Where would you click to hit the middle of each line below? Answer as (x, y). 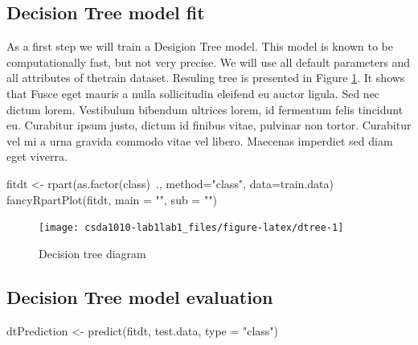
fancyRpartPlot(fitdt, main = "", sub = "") (112, 199)
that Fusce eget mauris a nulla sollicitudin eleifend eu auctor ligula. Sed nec (193, 93)
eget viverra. (37, 156)
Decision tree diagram (92, 253)
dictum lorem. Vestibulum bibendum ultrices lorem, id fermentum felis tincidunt (205, 109)
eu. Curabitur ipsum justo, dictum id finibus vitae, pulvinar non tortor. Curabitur (209, 125)
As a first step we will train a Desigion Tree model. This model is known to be (200, 46)
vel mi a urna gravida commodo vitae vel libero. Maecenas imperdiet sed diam (200, 140)
